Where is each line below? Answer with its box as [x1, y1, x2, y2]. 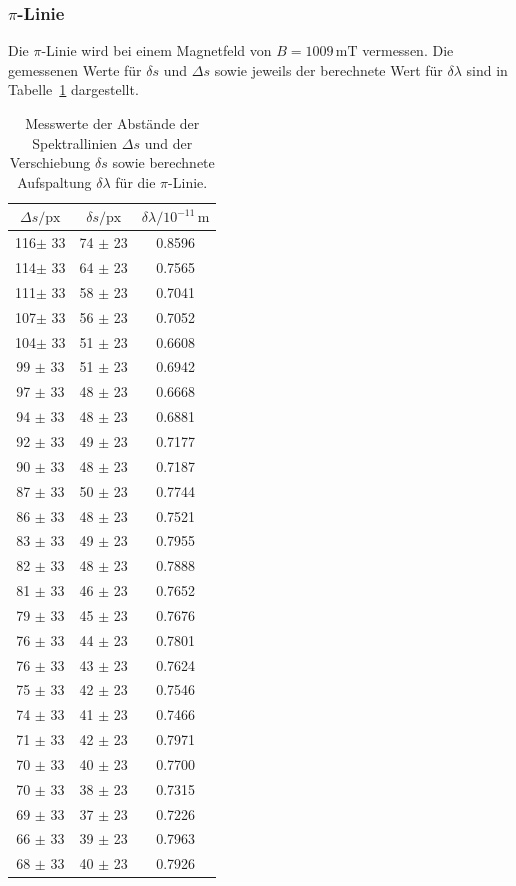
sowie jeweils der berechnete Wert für [214, 59, 443, 80]
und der [144, 132, 193, 153]
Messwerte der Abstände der [25, 113, 200, 133]
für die [115, 171, 156, 192]
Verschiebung [9, 152, 91, 173]
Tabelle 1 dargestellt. [8, 79, 139, 100]
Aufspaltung [17, 171, 92, 192]
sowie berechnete [112, 152, 215, 173]
